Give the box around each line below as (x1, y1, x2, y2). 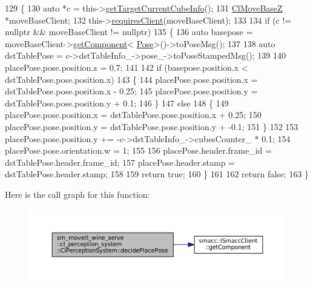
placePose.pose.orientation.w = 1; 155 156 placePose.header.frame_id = (5, 144, 272, 157)
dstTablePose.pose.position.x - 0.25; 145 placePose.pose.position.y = (5, 85, 258, 97)
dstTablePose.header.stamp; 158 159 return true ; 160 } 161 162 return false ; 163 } (5, 168, 309, 180)
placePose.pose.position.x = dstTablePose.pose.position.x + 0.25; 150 (5, 108, 262, 121)
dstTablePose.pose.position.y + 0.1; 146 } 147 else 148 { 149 (5, 96, 229, 109)
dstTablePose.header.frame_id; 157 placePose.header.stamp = (5, 156, 235, 168)
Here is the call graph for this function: (5, 188, 150, 200)
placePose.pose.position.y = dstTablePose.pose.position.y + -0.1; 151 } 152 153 (5, 120, 298, 133)
